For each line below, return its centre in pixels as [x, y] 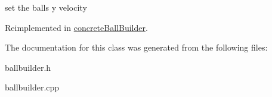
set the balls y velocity [46, 7]
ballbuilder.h [28, 67]
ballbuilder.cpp [32, 87]
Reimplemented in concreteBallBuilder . [76, 27]
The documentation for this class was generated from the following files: [136, 47]
